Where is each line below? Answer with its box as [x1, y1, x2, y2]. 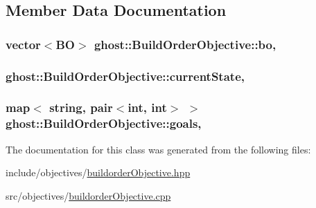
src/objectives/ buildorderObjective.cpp [6, 188, 171, 202]
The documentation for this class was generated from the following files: [6, 142, 311, 156]
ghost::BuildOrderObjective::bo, [94, 35, 276, 53]
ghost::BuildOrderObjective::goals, [6, 115, 202, 132]
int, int [128, 99, 167, 116]
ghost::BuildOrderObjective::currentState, [6, 67, 245, 84]
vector [6, 35, 41, 53]
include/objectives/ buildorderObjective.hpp [6, 165, 191, 180]
